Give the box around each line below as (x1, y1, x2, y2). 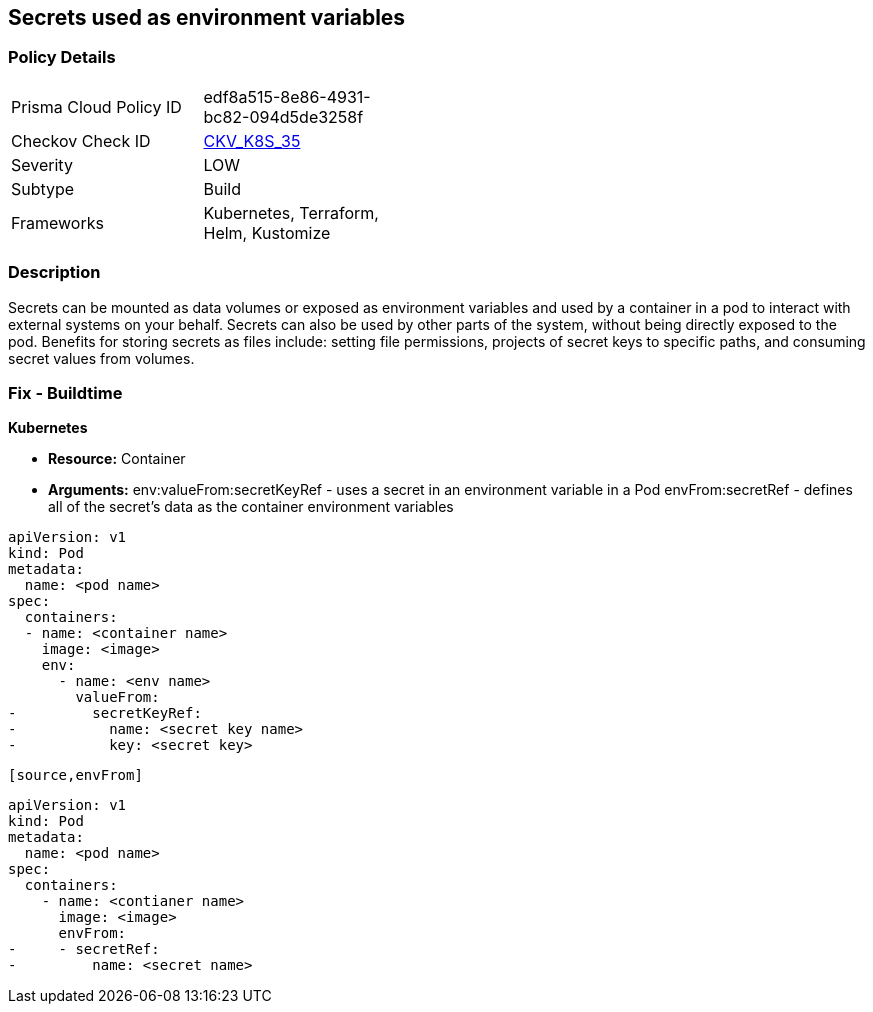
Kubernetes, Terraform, (203, 202, 379, 223)
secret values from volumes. (8, 349, 195, 367)
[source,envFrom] (8, 767, 143, 784)
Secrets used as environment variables (8, 5, 406, 30)
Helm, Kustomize (203, 222, 331, 243)
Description (8, 262, 101, 283)
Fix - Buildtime (8, 382, 123, 403)
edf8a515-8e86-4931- (203, 86, 371, 107)
